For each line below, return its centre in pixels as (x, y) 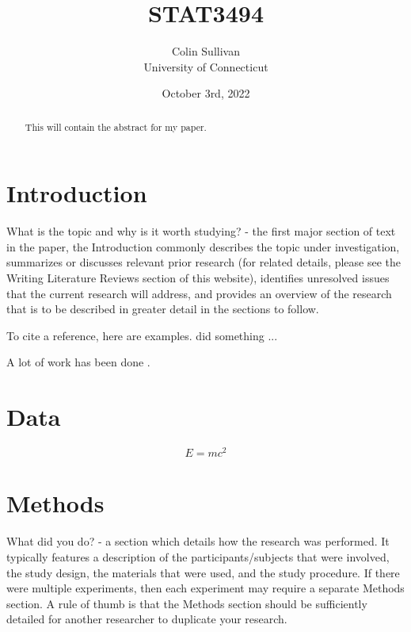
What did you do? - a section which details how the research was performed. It (198, 541)
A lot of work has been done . (78, 362)
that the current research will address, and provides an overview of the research (199, 293)
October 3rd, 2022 (206, 93)
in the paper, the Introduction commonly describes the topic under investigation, (203, 246)
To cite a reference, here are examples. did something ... (142, 335)
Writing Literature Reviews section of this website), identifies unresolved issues (198, 278)
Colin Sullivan (206, 51)
